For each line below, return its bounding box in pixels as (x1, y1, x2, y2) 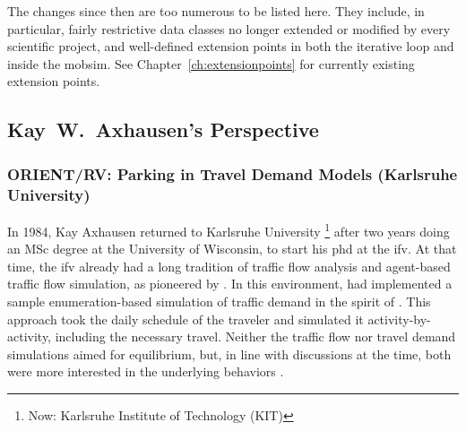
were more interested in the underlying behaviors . (7, 362, 284, 381)
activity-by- (367, 309, 431, 328)
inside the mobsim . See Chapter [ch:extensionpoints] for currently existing (7, 54, 415, 73)
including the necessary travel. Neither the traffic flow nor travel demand (55, 327, 456, 346)
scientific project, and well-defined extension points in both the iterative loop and (7, 37, 454, 56)
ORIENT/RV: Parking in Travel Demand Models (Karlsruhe (7, 162, 458, 185)
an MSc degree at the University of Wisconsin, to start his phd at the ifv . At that (7, 239, 457, 258)
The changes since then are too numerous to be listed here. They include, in (7, 2, 425, 20)
